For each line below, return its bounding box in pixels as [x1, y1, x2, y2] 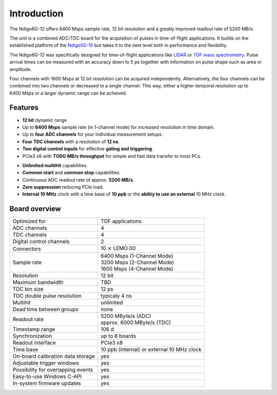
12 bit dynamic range [22, 117, 67, 123]
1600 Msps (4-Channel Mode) [101, 265, 174, 272]
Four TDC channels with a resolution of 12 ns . [22, 138, 120, 145]
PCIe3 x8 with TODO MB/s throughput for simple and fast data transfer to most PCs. [22, 153, 202, 159]
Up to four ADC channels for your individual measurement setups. [22, 131, 163, 137]
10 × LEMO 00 [101, 245, 136, 252]
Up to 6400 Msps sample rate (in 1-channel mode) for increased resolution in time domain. [22, 124, 215, 130]
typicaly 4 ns [101, 292, 132, 299]
